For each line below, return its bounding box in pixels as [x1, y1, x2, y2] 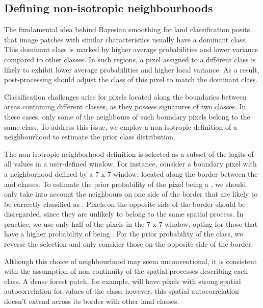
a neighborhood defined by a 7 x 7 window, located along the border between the [4, 168, 258, 179]
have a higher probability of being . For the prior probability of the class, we [4, 228, 243, 239]
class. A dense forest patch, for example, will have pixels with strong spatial [4, 275, 241, 286]
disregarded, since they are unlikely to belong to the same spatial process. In [4, 208, 244, 219]
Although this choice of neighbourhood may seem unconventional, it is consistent [4, 255, 257, 266]
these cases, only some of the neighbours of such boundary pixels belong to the [4, 111, 250, 122]
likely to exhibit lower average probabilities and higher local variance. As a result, [4, 64, 259, 75]
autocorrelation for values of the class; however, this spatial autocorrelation [4, 286, 239, 296]
